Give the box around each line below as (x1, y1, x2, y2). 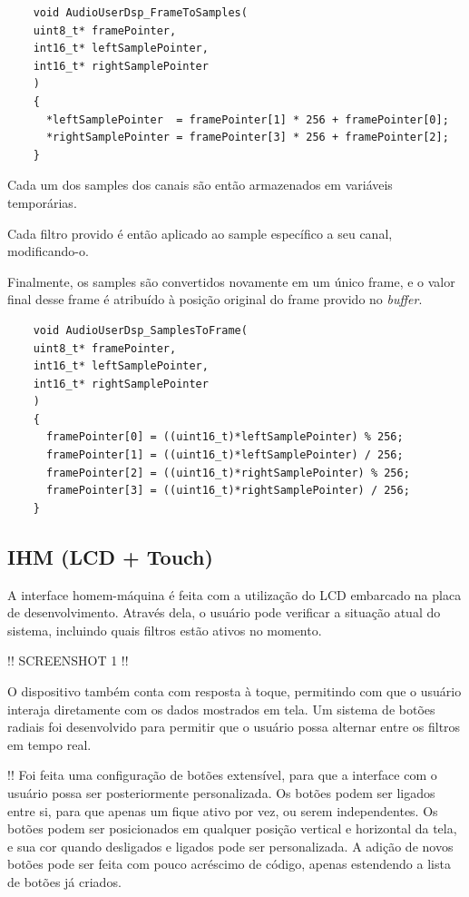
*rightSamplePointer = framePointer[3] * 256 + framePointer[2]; (45, 131, 449, 144)
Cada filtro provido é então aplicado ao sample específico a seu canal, (7, 223, 393, 242)
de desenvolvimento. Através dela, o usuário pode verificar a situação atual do (7, 603, 441, 622)
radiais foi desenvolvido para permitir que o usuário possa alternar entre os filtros (7, 717, 461, 736)
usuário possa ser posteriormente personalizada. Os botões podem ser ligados (7, 783, 435, 802)
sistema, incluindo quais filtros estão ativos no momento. (7, 620, 322, 639)
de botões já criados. (7, 872, 122, 891)
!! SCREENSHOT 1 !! (7, 651, 129, 670)
